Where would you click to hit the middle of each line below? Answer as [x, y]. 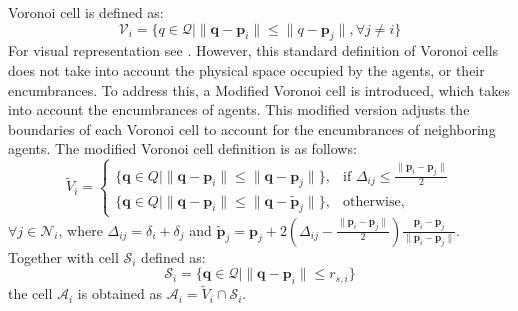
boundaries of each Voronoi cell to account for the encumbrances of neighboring [252, 128]
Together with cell [63, 256]
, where [80, 229]
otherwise [372, 201]
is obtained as [119, 293]
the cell [30, 293]
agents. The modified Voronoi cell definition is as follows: [182, 148]
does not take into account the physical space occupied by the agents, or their [246, 69]
